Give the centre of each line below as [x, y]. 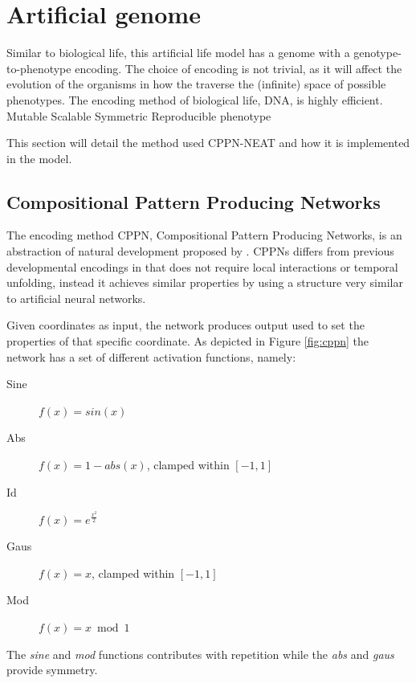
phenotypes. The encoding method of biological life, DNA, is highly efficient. [195, 99]
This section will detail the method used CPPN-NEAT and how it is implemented [208, 143]
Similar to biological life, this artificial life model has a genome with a [178, 53]
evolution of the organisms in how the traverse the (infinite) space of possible [196, 84]
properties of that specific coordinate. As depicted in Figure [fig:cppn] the [188, 341]
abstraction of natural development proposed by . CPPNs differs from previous [200, 251]
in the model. [39, 158]
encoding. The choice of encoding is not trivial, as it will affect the [239, 68]
